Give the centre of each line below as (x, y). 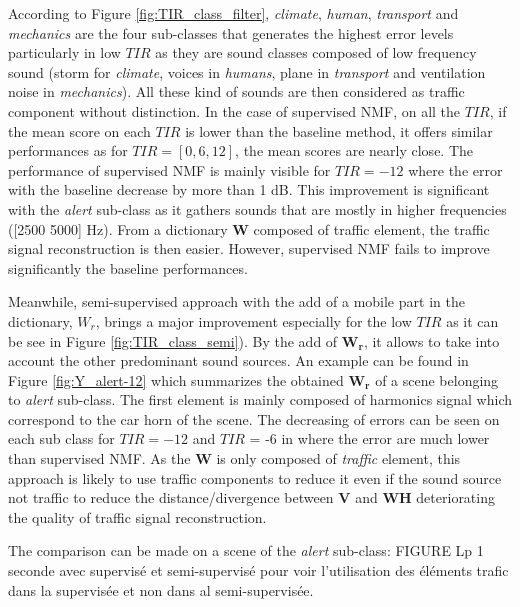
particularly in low (64, 52)
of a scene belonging (437, 379)
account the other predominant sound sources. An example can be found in (238, 360)
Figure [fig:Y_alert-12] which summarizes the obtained (176, 379)
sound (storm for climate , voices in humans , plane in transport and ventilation (247, 71)
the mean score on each (79, 130)
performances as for (68, 150)
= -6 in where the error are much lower (369, 438)
